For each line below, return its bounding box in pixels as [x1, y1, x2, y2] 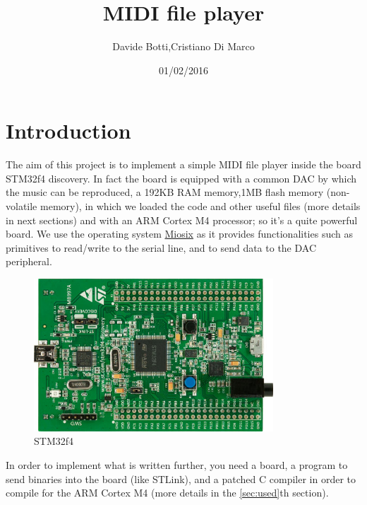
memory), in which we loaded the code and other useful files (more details [40, 199, 361, 214]
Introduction [6, 116, 131, 145]
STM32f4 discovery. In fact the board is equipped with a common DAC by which [6, 170, 357, 185]
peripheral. [6, 254, 52, 269]
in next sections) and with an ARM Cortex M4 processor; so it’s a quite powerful [6, 212, 358, 227]
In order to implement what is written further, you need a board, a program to [6, 457, 348, 472]
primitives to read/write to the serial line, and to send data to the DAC [6, 240, 317, 255]
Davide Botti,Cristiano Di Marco [112, 39, 255, 54]
